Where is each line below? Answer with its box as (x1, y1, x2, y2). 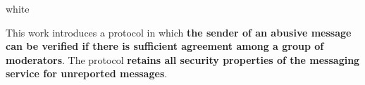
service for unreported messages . (6, 66, 168, 81)
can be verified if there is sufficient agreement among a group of (6, 39, 324, 53)
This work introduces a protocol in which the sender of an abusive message (6, 25, 352, 39)
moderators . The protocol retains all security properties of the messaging (6, 52, 360, 67)
